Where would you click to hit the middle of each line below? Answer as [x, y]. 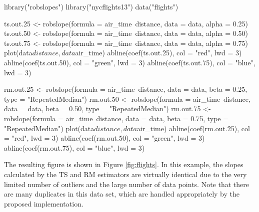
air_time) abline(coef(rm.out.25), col [193, 128]
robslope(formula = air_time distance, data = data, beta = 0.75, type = [116, 118]
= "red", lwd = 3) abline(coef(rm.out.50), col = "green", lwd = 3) [104, 138]
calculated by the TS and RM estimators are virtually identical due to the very [125, 174]
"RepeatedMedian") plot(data [49, 128]
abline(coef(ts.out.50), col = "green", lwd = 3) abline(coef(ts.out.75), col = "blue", [130, 62]
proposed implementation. [44, 203]
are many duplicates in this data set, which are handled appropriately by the [122, 194]
